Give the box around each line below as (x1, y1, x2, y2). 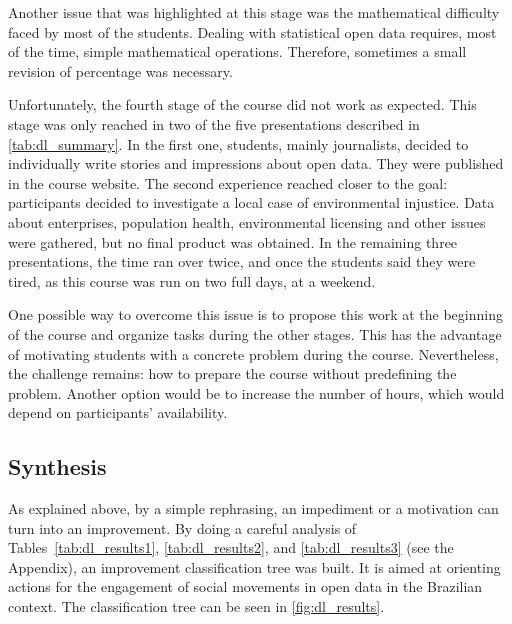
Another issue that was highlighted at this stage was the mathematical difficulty (8, 2, 500, 22)
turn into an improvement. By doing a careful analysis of (8, 517, 357, 538)
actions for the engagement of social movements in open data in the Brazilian (8, 576, 483, 597)
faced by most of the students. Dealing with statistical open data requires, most (8, 21, 497, 42)
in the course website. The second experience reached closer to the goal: (8, 172, 448, 193)
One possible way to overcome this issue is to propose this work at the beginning (8, 304, 503, 325)
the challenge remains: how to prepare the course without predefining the (8, 363, 457, 384)
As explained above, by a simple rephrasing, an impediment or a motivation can (8, 498, 499, 519)
